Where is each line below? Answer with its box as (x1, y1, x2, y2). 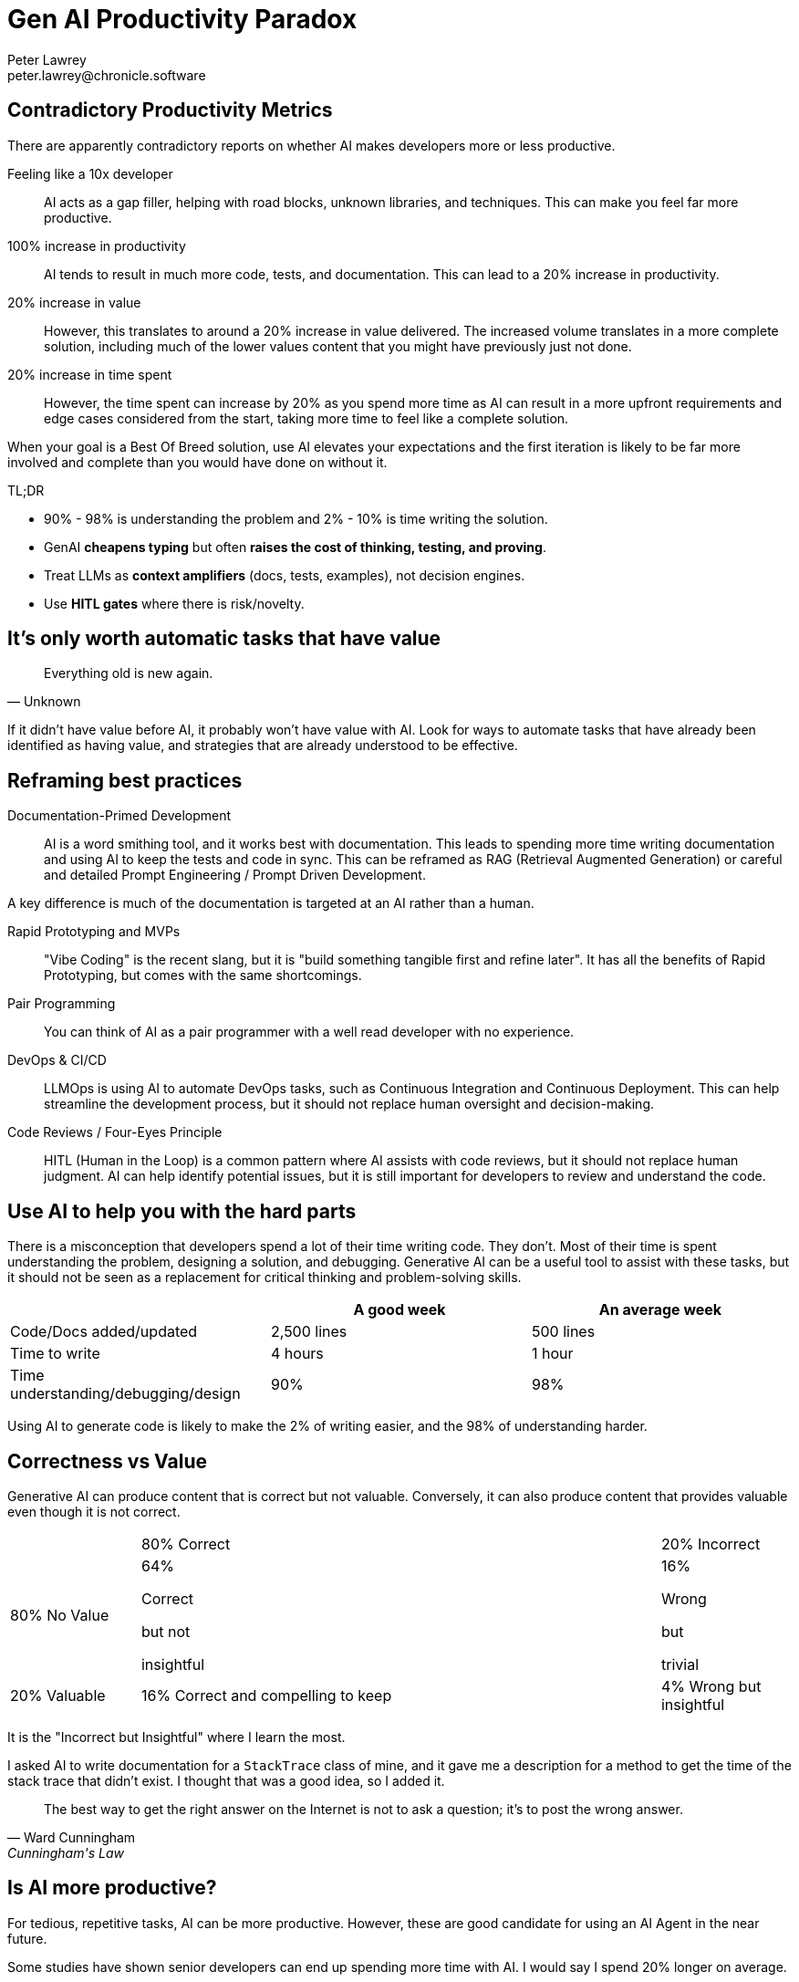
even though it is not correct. (7, 1503, 181, 1519)
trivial (660, 1654, 699, 1674)
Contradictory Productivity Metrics (7, 99, 333, 122)
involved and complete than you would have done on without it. (7, 454, 388, 470)
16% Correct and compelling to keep (140, 1685, 392, 1705)
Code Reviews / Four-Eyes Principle (7, 1124, 223, 1141)
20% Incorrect (660, 1534, 761, 1553)
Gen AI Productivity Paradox (7, 4, 358, 35)
